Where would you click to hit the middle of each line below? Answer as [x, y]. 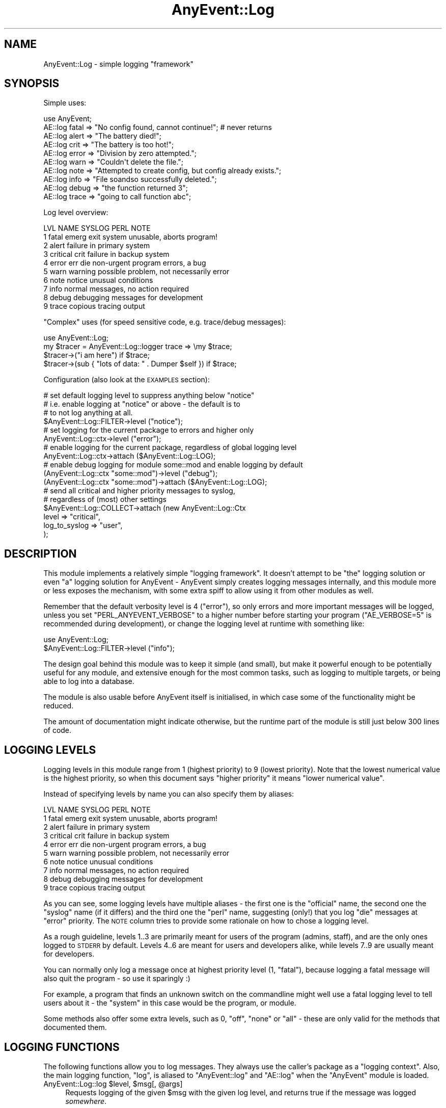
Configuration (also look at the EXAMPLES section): [127, 380]
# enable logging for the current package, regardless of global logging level [170, 447]
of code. [58, 730]
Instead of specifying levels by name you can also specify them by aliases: [169, 794]
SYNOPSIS [32, 84]
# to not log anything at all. [88, 413]
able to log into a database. [89, 681]
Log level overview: [76, 213]
